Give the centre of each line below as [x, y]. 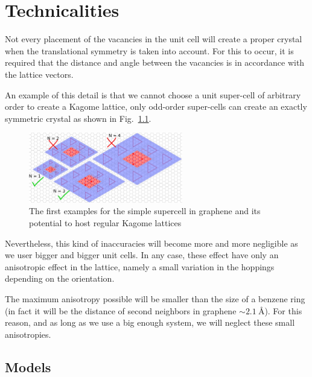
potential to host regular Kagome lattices [105, 222]
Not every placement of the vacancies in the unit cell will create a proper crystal [154, 39]
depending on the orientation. [60, 278]
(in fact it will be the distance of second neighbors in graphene [121, 310]
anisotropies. [28, 334]
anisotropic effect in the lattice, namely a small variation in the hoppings [140, 266]
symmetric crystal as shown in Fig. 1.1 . [78, 118]
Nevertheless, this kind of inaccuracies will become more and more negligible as [151, 243]
